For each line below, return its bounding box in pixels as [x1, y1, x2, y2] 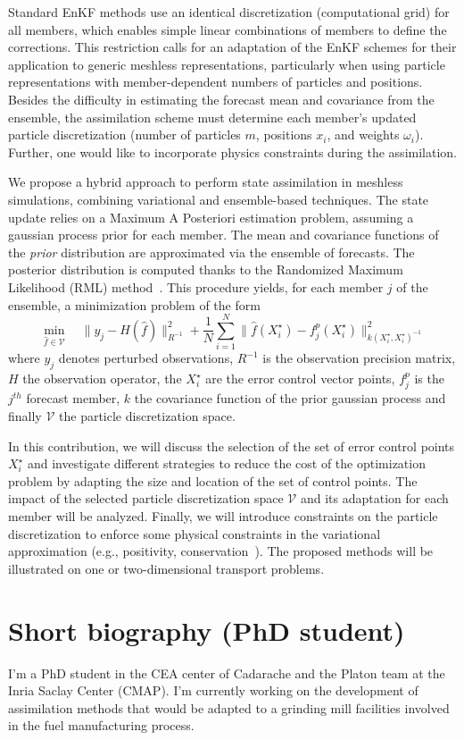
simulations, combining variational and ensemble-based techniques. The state [8, 189, 429, 208]
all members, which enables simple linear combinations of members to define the [8, 20, 447, 38]
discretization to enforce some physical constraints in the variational [8, 524, 381, 542]
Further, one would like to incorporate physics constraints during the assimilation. [8, 142, 457, 161]
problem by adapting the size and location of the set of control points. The [8, 471, 418, 490]
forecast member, [26, 389, 120, 408]
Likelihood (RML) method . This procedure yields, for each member [8, 277, 384, 296]
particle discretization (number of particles [8, 125, 241, 144]
